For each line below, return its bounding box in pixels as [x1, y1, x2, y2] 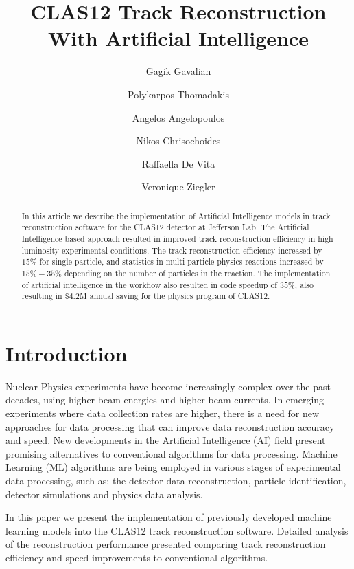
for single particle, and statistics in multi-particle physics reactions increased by [39, 256, 324, 267]
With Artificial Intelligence [48, 24, 309, 52]
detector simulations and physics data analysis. [5, 487, 203, 501]
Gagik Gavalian [145, 64, 211, 78]
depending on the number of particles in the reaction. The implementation [64, 267, 331, 278]
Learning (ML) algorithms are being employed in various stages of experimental [5, 460, 341, 474]
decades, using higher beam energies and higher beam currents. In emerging [5, 392, 324, 407]
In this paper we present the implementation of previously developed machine [5, 510, 332, 524]
